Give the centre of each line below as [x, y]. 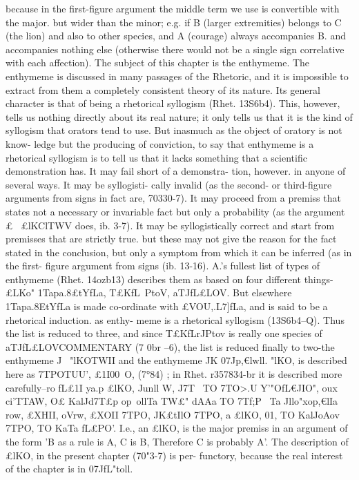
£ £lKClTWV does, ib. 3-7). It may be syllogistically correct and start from [170, 225]
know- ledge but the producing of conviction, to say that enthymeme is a [160, 143]
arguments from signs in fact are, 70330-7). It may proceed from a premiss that [173, 198]
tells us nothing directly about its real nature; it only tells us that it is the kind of [179, 116]
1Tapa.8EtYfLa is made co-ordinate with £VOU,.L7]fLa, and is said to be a [167, 306]
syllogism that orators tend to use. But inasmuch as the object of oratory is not [174, 130]
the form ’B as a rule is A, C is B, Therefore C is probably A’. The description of [177, 441]
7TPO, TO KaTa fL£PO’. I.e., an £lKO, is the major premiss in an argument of [177, 428]
